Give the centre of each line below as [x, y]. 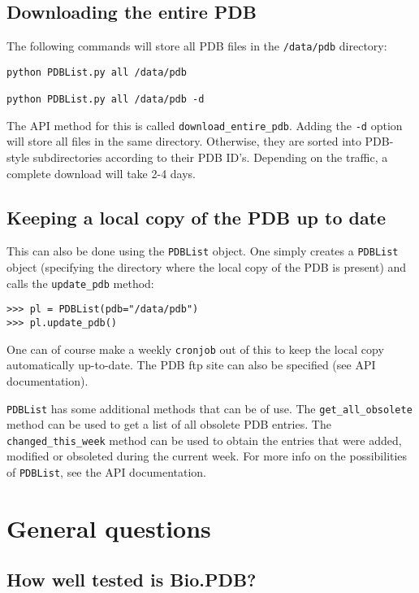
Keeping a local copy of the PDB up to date [197, 217]
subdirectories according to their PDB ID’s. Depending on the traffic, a [210, 157]
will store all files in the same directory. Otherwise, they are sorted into [184, 141]
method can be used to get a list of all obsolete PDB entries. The [169, 424]
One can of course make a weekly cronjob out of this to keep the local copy [195, 349]
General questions [109, 528]
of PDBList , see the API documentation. [107, 472]
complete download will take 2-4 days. [102, 173]
